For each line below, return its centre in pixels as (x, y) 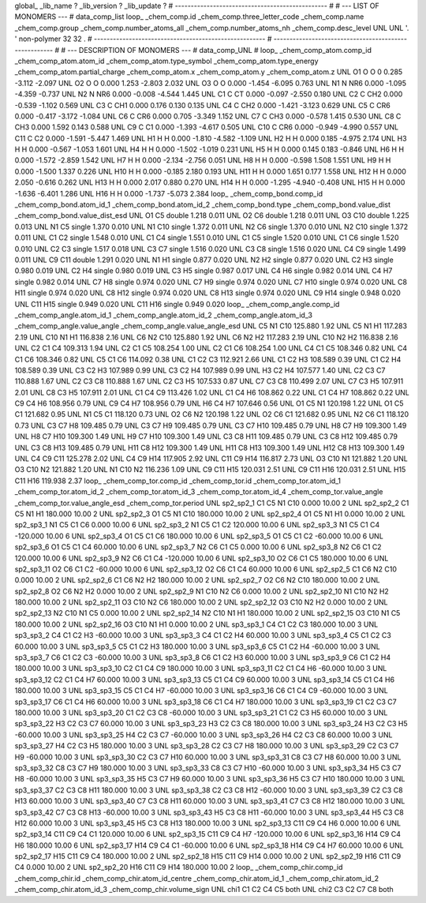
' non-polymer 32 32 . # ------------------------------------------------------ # (143, 39)
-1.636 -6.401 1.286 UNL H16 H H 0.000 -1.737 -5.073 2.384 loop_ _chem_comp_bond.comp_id (169, 193)
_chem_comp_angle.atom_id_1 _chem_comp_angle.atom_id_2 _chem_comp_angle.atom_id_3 (164, 315)
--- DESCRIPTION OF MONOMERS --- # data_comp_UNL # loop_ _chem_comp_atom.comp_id (220, 50)
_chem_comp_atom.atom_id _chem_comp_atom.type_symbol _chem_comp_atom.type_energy (166, 61)
